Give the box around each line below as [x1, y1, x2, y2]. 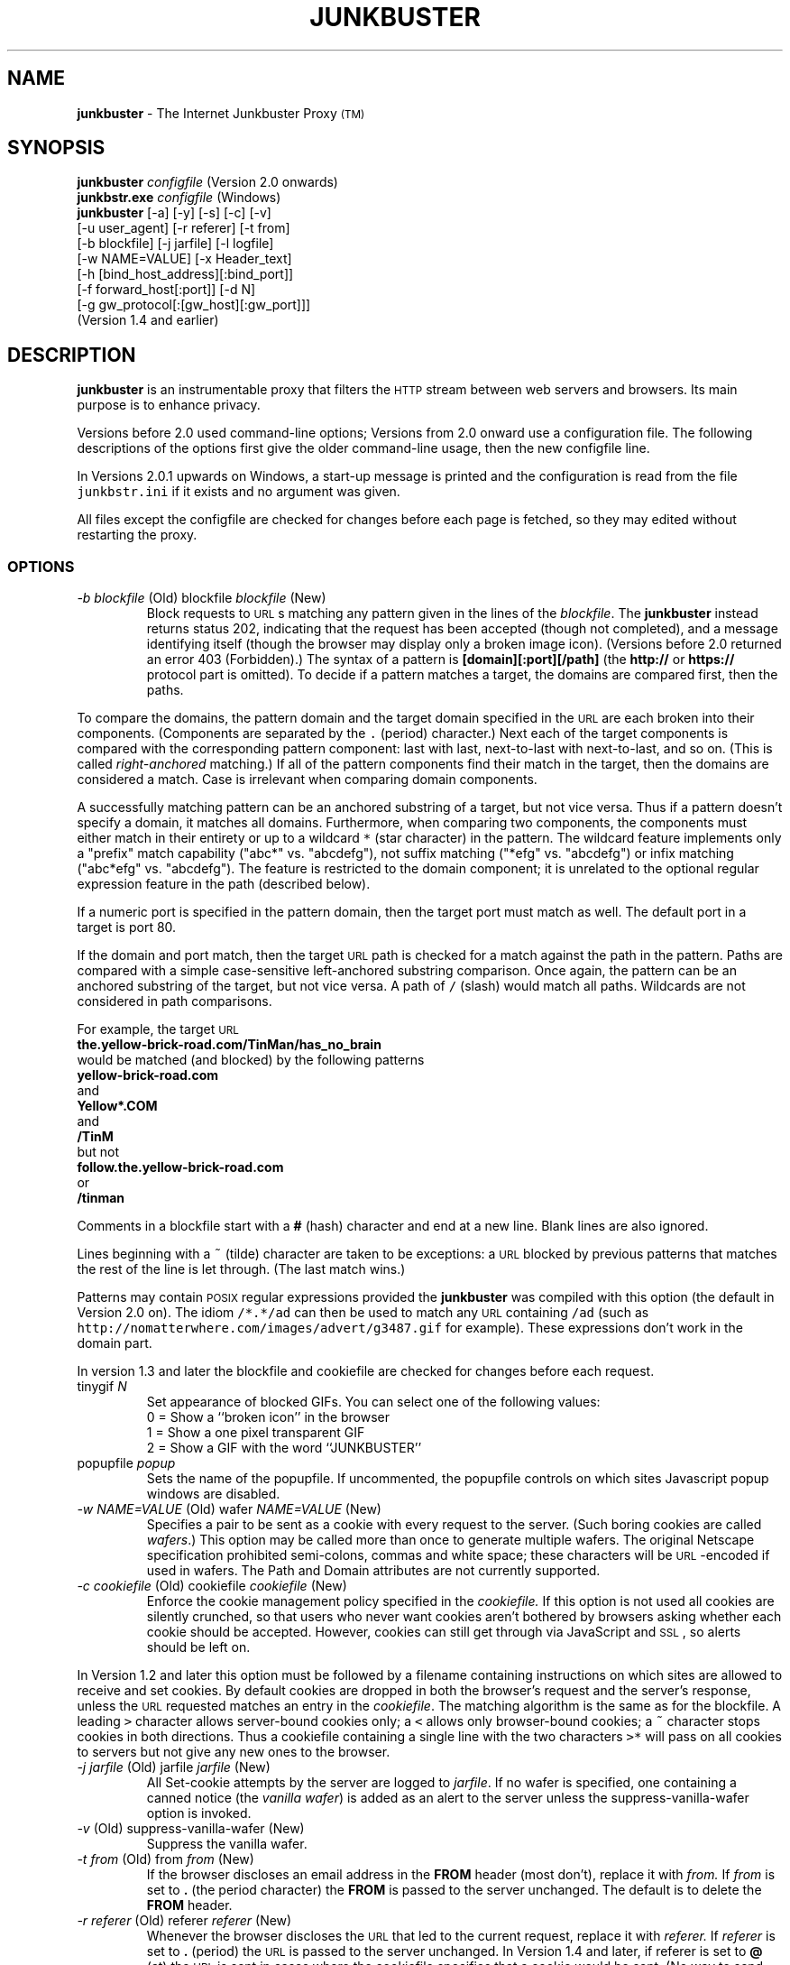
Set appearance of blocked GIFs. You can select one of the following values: [146, 1394, 601, 1410]
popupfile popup [77, 1455, 176, 1471]
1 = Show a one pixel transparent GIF [146, 1425, 365, 1441]
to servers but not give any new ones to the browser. [77, 1744, 390, 1760]
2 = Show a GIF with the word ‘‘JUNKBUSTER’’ [146, 1440, 422, 1456]
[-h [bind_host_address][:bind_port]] [77, 266, 294, 282]
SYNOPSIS [7, 136, 106, 160]
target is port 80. [77, 919, 177, 936]
